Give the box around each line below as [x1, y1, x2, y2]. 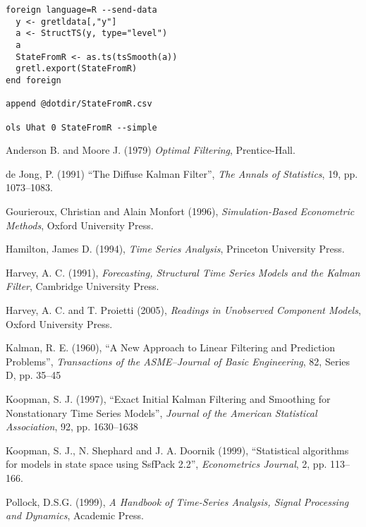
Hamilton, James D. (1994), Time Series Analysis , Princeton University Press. [6, 241, 345, 256]
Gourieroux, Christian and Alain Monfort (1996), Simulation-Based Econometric [6, 204, 355, 218]
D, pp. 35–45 [6, 368, 61, 382]
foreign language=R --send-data [6, 5, 157, 15]
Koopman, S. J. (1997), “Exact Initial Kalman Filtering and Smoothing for [6, 391, 331, 406]
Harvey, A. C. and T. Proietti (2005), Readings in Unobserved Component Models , [6, 302, 361, 317]
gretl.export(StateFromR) [16, 63, 138, 74]
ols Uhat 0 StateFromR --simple [6, 122, 157, 133]
